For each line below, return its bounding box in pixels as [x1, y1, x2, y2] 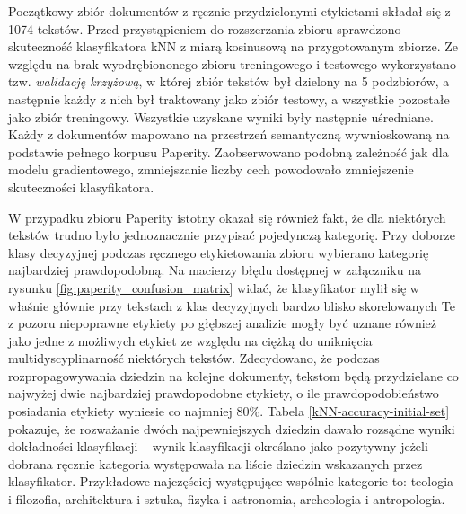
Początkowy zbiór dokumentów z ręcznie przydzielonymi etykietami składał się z [8, 2, 451, 20]
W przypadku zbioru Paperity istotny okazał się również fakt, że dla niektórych [8, 208, 446, 226]
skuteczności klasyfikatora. [8, 177, 154, 196]
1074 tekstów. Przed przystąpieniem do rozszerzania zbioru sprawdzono [8, 19, 401, 38]
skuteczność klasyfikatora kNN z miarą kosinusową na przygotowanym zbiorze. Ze [8, 37, 458, 56]
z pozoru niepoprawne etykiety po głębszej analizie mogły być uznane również [8, 314, 437, 332]
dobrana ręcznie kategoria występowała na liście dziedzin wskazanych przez [8, 454, 423, 473]
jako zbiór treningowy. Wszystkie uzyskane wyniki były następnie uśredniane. [8, 107, 434, 126]
